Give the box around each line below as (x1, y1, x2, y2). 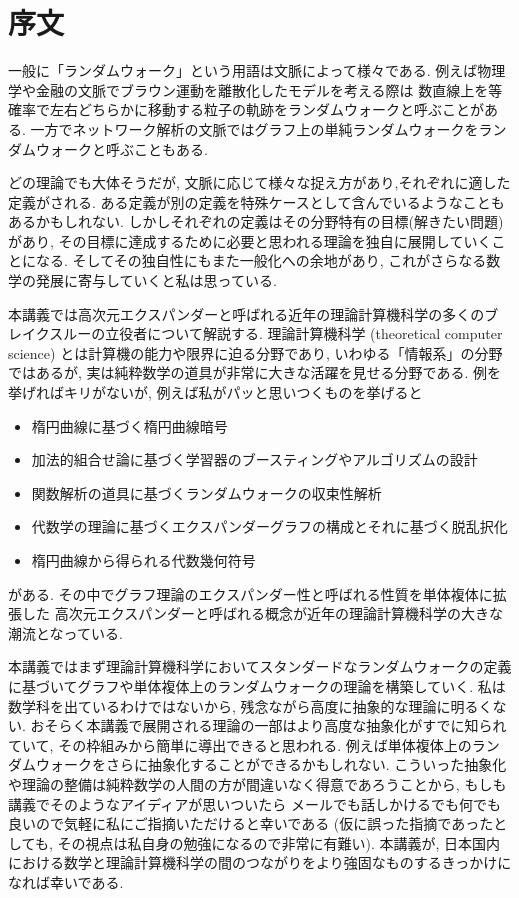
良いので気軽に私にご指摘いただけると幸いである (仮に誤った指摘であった (8, 813, 494, 834)
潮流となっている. (8, 622, 123, 643)
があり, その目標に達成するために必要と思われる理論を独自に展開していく (8, 230, 492, 251)
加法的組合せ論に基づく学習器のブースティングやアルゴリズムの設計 (31, 449, 478, 470)
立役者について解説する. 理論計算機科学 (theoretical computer (105, 323, 503, 344)
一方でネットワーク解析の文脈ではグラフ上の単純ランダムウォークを (30, 118, 479, 139)
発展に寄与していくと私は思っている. (35, 270, 277, 291)
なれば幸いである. (8, 871, 124, 892)
